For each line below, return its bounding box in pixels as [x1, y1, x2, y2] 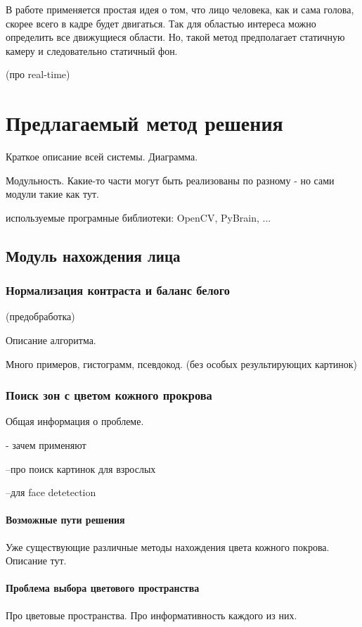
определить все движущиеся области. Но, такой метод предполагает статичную [6, 30, 345, 44]
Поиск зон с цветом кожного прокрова [6, 386, 212, 404]
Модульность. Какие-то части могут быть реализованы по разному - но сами [6, 172, 335, 187]
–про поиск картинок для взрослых [6, 461, 156, 476]
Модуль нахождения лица [6, 244, 181, 266]
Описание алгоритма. [6, 333, 96, 348]
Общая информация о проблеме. [6, 414, 144, 429]
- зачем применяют [6, 438, 86, 452]
